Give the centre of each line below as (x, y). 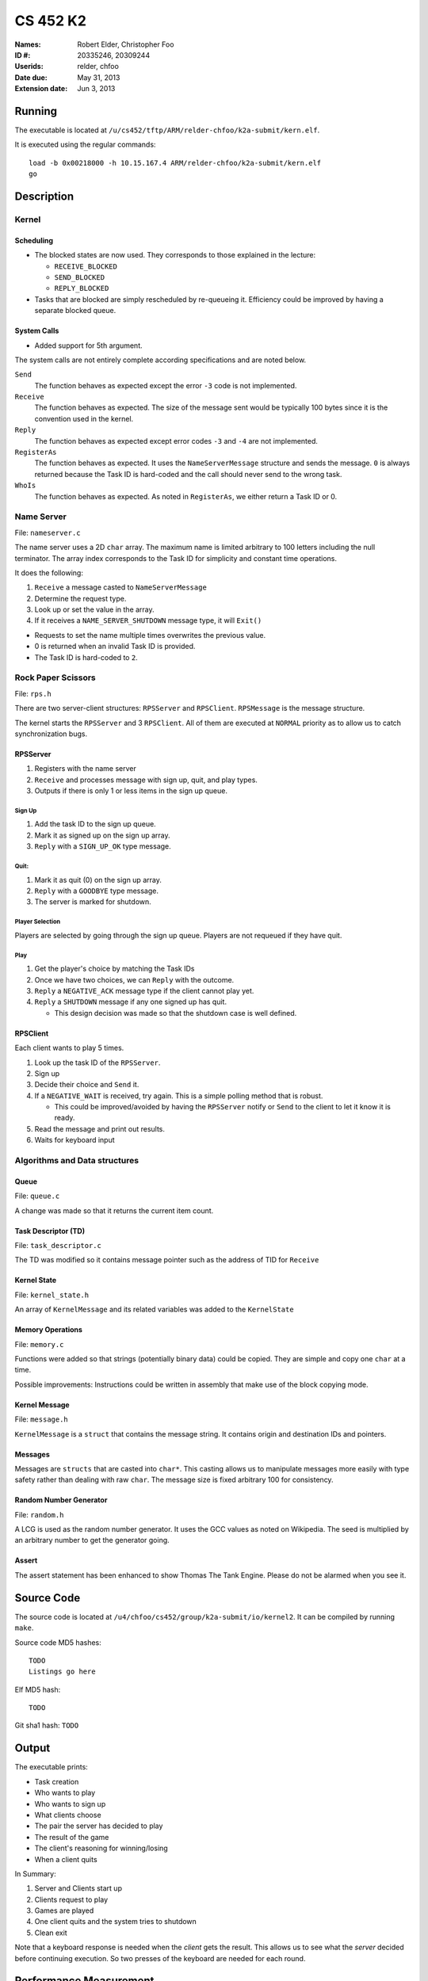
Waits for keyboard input (75, 1140)
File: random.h (39, 1514)
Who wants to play (65, 1793)
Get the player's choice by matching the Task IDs (115, 969)
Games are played (64, 1910)
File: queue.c (37, 1196)
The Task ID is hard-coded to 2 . (86, 657)
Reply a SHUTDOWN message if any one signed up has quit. (131, 1002)
